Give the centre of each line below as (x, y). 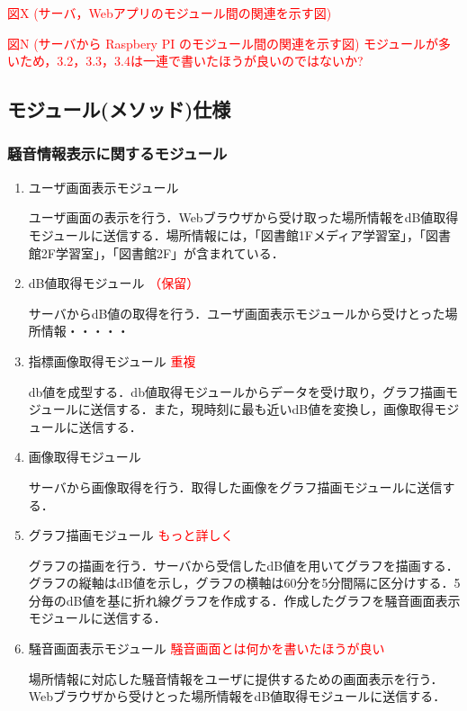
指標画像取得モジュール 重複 (112, 360)
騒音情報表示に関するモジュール (117, 153)
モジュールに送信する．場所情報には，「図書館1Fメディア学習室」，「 (227, 234)
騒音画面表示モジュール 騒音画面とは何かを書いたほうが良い (207, 648)
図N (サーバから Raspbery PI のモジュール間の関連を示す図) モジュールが (223, 43)
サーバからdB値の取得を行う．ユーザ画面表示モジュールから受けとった (237, 313)
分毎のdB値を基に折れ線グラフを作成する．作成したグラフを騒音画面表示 (244, 600)
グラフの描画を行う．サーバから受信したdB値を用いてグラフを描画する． (243, 565)
